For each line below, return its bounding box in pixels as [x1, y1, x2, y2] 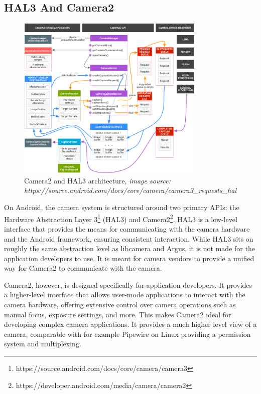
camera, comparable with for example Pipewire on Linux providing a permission [4, 328, 251, 339]
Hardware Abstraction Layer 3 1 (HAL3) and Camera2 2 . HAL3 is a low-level [4, 212, 237, 224]
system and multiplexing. [4, 338, 81, 349]
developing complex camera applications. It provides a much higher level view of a [4, 319, 257, 329]
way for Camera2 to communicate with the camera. [4, 263, 162, 273]
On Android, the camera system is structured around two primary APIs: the [4, 202, 239, 213]
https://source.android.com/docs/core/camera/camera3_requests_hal [24, 185, 236, 195]
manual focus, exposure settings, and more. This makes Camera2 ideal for [4, 309, 231, 319]
